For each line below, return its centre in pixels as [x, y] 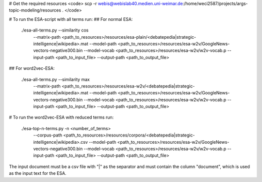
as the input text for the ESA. [38, 173]
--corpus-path [48, 135]
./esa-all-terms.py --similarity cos [55, 30]
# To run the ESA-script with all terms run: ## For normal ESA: [71, 19]
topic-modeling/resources [35, 10]
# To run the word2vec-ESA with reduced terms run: [61, 117]
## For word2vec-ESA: [32, 68]
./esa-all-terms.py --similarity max [55, 79]
